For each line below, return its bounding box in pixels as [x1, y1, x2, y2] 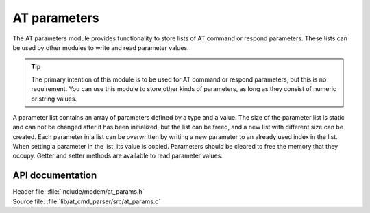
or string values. [31, 95, 77, 103]
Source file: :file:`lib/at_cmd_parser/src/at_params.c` [12, 197, 161, 205]
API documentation [12, 170, 97, 181]
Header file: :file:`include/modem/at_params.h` [12, 188, 145, 196]
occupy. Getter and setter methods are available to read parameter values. [12, 151, 223, 160]
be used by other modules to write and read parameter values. [12, 43, 189, 51]
